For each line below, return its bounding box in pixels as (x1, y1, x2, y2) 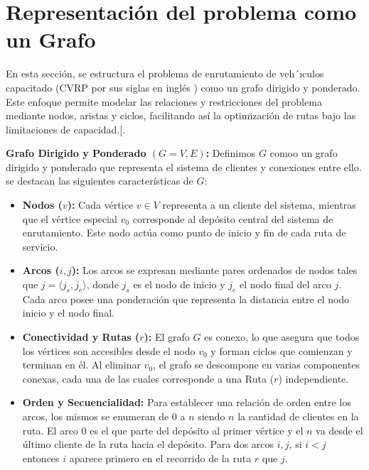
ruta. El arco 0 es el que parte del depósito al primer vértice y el (22, 422, 304, 437)
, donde (86, 277, 119, 292)
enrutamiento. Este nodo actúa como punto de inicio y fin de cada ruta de (22, 225, 346, 240)
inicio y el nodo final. (22, 305, 114, 320)
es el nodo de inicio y (133, 277, 225, 292)
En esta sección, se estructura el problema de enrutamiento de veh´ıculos (6, 66, 324, 81)
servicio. (22, 239, 58, 253)
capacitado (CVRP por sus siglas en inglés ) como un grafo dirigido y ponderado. (6, 80, 360, 94)
